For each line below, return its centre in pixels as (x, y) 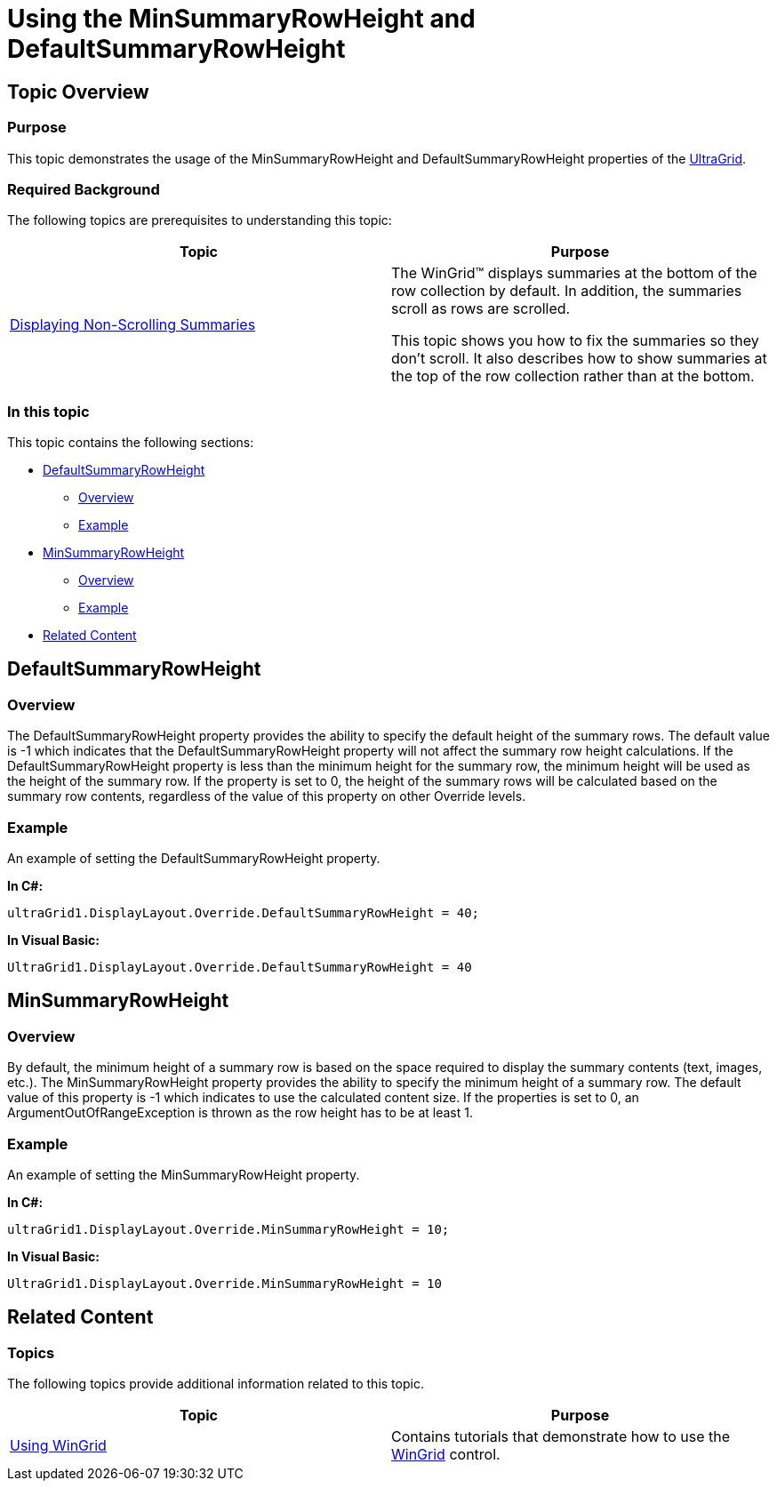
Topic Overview (78, 92)
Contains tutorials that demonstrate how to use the (561, 1437)
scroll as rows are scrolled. (481, 309)
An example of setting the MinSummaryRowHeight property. (184, 1174)
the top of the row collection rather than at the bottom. (573, 376)
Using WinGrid (58, 1446)
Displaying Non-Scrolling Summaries (133, 325)
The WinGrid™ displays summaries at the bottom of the (574, 273)
